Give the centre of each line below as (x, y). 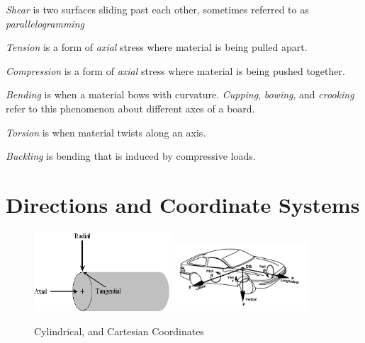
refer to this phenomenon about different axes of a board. (130, 108)
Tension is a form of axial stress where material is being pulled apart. (157, 47)
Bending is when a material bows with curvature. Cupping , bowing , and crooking (180, 94)
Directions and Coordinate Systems (183, 204)
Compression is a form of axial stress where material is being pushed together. (175, 70)
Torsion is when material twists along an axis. (106, 132)
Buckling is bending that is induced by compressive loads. (131, 156)
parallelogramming (45, 23)
